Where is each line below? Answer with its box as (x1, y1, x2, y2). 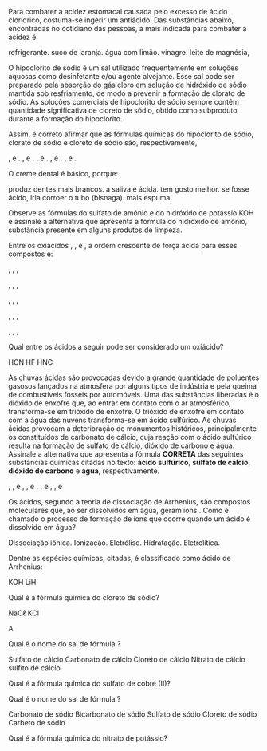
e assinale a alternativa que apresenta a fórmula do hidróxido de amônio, (8, 217, 248, 226)
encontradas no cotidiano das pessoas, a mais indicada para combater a (8, 24, 247, 33)
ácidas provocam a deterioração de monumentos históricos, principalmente (8, 424, 257, 433)
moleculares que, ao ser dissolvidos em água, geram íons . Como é (8, 506, 230, 515)
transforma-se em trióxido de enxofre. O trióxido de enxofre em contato (8, 407, 245, 416)
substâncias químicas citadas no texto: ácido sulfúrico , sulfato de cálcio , (8, 458, 251, 467)
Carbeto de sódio (8, 718, 65, 727)
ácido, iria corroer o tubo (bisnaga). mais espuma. (8, 193, 173, 202)
